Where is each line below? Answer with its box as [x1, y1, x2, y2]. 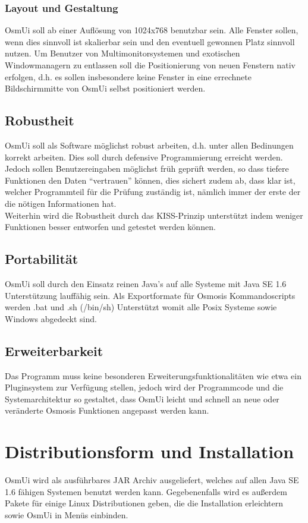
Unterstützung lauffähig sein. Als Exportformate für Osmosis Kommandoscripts [5, 289, 296, 301]
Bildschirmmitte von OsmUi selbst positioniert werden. [5, 82, 206, 94]
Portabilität [5, 250, 78, 268]
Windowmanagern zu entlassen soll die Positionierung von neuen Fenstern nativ [5, 59, 296, 71]
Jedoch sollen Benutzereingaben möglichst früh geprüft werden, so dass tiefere [5, 162, 289, 175]
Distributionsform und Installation [5, 439, 294, 464]
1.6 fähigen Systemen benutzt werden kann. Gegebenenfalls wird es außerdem [5, 485, 287, 497]
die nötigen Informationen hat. [5, 197, 117, 209]
